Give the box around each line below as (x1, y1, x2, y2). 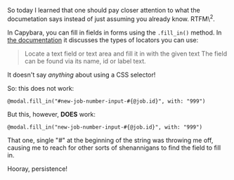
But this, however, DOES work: (7, 110, 96, 118)
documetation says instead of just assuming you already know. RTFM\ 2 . (7, 13, 216, 23)
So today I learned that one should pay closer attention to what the (7, 6, 200, 14)
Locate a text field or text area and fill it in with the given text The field (24, 49, 227, 58)
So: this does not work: (7, 84, 74, 92)
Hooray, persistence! (7, 165, 68, 173)
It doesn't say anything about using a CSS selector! (7, 70, 156, 79)
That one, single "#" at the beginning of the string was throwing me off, (7, 136, 214, 144)
